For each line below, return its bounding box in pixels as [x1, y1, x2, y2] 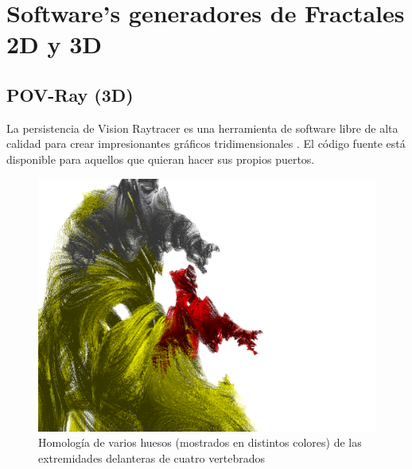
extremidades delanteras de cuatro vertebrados [38, 449, 266, 466]
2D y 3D [6, 28, 103, 60]
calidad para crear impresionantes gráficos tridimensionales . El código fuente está [6, 135, 406, 152]
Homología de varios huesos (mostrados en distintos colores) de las [38, 434, 362, 451]
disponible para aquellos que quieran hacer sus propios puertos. [6, 150, 315, 167]
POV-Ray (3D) [6, 82, 134, 107]
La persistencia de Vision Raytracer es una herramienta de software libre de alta [6, 119, 398, 136]
